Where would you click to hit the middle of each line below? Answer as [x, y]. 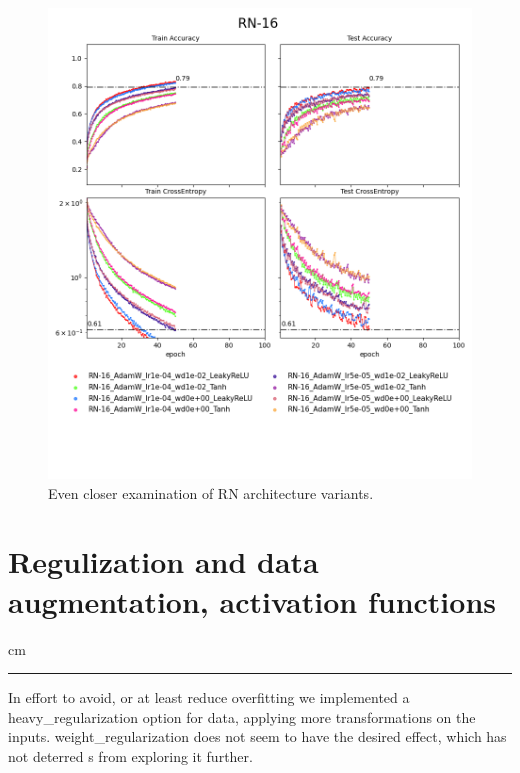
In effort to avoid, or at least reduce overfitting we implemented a [209, 697]
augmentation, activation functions [252, 600]
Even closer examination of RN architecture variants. [211, 492]
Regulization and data [163, 561]
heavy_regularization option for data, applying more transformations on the [242, 716]
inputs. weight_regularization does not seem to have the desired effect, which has [257, 736]
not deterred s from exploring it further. [130, 755]
